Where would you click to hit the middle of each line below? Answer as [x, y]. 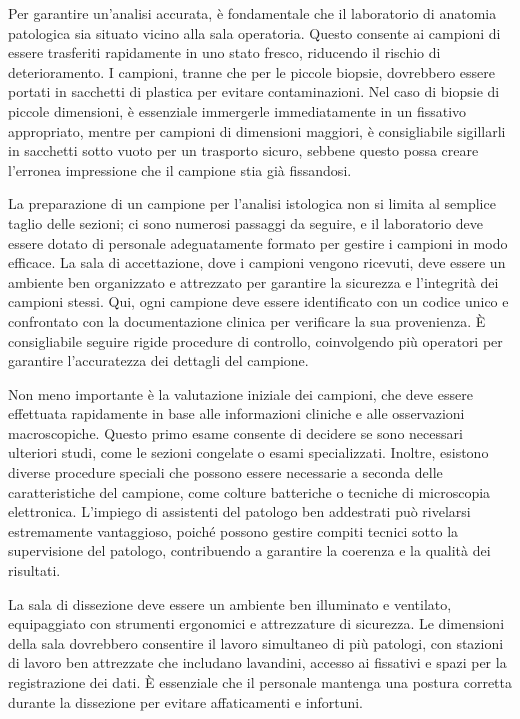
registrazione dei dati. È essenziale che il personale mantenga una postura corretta [260, 682]
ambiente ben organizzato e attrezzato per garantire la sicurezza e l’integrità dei [253, 281]
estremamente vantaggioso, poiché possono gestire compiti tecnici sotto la [233, 530]
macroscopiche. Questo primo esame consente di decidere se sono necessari [235, 432]
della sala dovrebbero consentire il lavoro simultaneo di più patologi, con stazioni [256, 642]
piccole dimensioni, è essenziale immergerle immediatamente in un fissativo [237, 110]
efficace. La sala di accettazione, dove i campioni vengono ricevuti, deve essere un [257, 262]
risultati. [34, 570]
